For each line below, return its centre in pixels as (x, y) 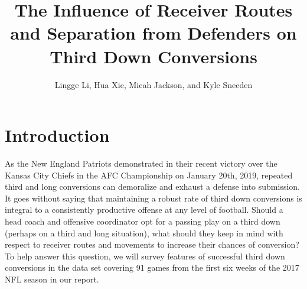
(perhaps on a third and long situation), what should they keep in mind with (144, 233)
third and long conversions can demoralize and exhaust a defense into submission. (152, 186)
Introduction (57, 135)
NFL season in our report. (52, 279)
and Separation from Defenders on (153, 33)
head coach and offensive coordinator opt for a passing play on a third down (143, 221)
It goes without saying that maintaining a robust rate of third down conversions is (153, 198)
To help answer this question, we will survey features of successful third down (145, 256)
